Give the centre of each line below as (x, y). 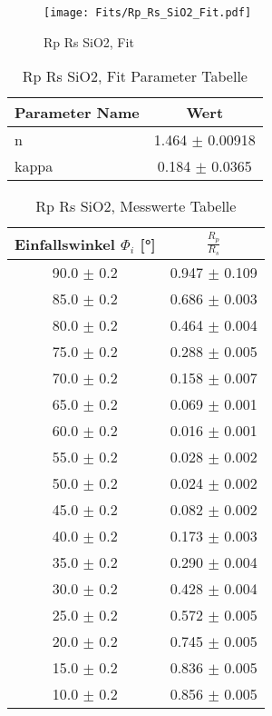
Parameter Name (77, 113)
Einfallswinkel (65, 244)
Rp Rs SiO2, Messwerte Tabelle (136, 206)
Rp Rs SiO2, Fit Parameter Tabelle (135, 76)
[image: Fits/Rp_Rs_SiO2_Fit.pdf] (148, 13)
